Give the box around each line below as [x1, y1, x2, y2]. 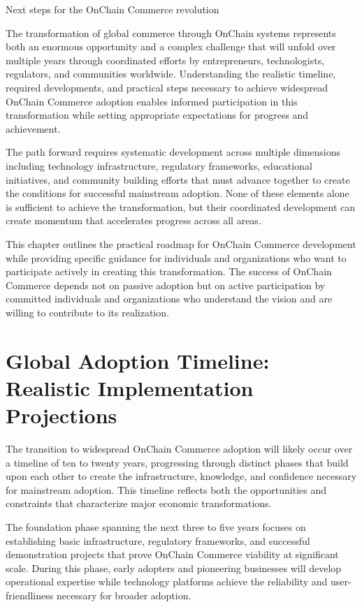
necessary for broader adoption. [56, 587, 191, 602]
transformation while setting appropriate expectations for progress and [6, 108, 309, 122]
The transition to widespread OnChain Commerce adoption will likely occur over [6, 441, 353, 455]
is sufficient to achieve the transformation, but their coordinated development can [6, 199, 356, 214]
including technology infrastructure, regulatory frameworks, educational [6, 158, 312, 173]
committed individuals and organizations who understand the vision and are [6, 291, 333, 306]
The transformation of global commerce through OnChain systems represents [6, 25, 336, 40]
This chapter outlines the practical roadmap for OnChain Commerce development [6, 236, 356, 251]
